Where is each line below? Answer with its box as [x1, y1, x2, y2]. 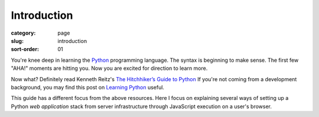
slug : [11, 37, 24, 44]
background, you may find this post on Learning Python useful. [11, 83, 165, 91]
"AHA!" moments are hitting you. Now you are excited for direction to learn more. [11, 65, 208, 72]
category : [11, 29, 36, 36]
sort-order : [11, 46, 40, 53]
